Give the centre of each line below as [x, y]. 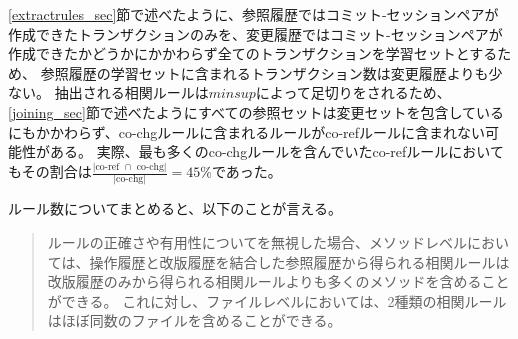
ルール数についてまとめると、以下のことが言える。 [175, 208]
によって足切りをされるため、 [353, 92]
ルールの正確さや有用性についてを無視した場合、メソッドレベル [257, 241]
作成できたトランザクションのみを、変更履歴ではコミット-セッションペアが [255, 33]
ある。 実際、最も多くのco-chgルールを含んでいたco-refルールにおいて [276, 151]
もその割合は [50, 171]
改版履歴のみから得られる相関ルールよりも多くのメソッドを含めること [278, 281]
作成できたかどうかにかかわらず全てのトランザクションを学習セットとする [253, 53]
